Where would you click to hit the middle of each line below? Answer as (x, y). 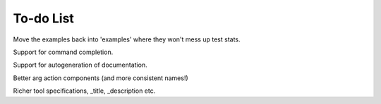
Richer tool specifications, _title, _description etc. (84, 91)
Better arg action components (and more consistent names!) (101, 78)
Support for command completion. (63, 52)
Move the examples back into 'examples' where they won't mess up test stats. (127, 39)
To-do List (43, 18)
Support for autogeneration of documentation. (80, 65)
